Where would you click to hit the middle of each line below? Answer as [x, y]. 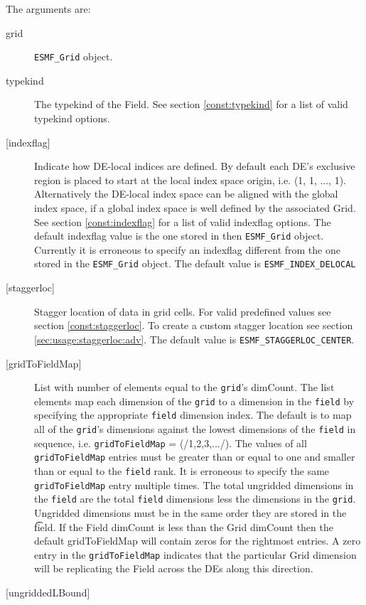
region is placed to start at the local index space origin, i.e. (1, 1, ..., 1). [190, 180]
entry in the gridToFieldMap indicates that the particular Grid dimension [195, 554]
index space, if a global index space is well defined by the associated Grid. [195, 208]
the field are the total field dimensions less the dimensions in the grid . [195, 499]
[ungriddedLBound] [48, 593]
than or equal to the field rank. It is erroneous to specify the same [182, 471]
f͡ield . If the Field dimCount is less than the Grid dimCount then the [184, 526]
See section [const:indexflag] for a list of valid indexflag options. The [183, 221]
